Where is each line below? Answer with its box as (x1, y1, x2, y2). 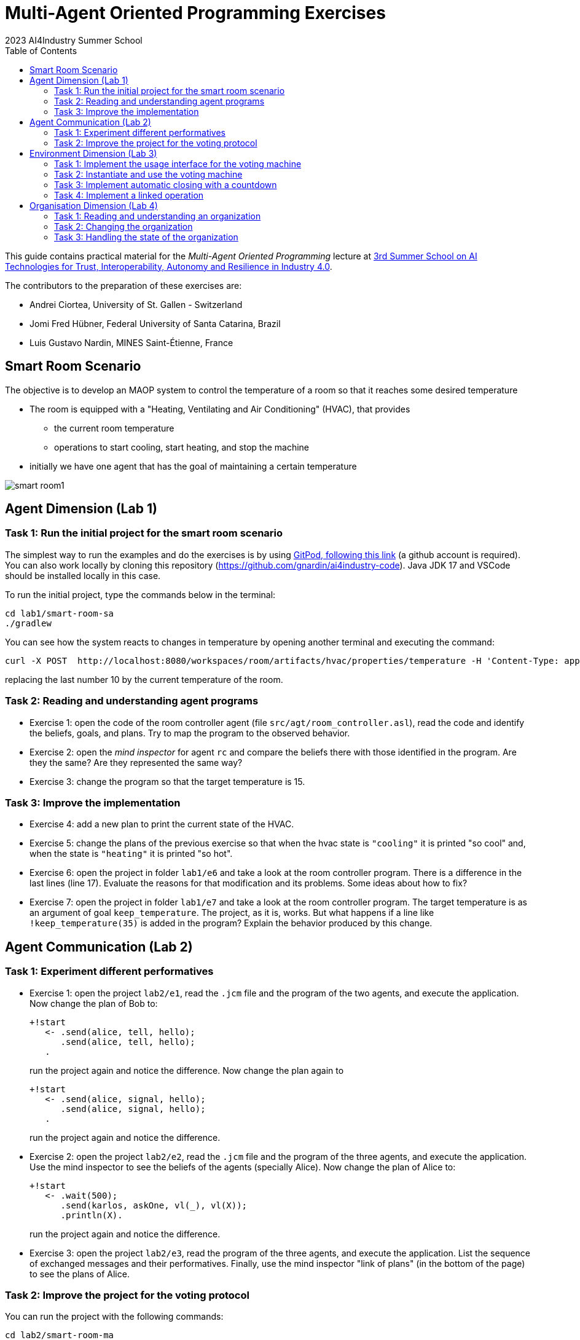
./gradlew (5, 618, 52, 628)
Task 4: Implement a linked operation (54, 189, 204, 200)
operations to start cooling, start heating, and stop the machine (54, 441, 310, 452)
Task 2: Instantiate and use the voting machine (54, 168, 243, 179)
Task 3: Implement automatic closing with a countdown (54, 179, 277, 190)
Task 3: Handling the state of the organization (54, 231, 238, 242)
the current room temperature (54, 422, 174, 433)
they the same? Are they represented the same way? (29, 757, 243, 768)
